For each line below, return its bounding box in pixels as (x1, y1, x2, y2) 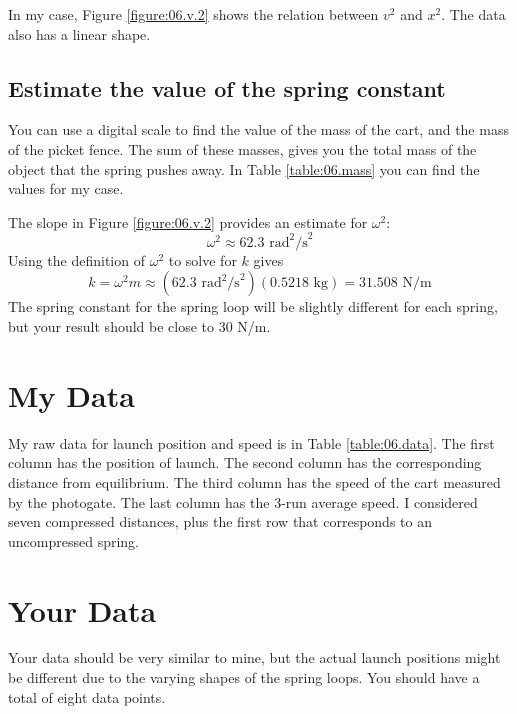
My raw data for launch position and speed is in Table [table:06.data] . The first (8, 432, 495, 453)
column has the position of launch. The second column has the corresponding (8, 452, 482, 473)
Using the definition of (8, 249, 145, 270)
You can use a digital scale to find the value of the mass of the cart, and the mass (8, 119, 509, 140)
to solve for (168, 249, 237, 270)
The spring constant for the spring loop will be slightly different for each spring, (8, 296, 498, 317)
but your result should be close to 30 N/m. (8, 316, 271, 337)
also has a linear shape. (8, 23, 151, 44)
